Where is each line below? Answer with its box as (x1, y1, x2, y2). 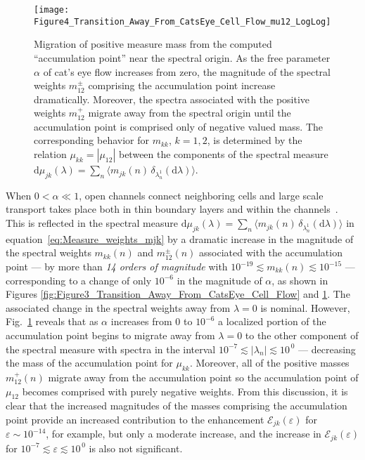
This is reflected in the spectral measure (6, 216, 178, 230)
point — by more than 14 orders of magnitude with (6, 259, 228, 274)
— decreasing (298, 341, 356, 356)
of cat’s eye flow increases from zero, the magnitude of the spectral (43, 64, 331, 79)
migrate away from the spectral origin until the (88, 105, 291, 120)
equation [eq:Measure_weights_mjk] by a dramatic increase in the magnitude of (6, 231, 354, 246)
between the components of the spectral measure (118, 147, 328, 162)
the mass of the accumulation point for (6, 355, 173, 370)
